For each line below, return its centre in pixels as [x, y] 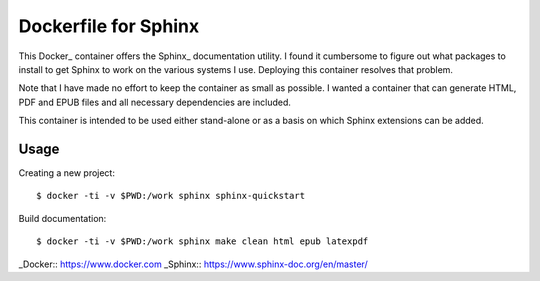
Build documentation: [62, 218]
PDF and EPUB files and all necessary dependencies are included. [155, 102]
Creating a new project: [66, 173]
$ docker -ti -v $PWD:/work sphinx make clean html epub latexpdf [202, 241]
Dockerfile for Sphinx [109, 26]
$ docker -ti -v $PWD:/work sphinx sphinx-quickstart [170, 196]
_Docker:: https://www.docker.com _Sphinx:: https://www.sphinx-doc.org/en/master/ [193, 264]
